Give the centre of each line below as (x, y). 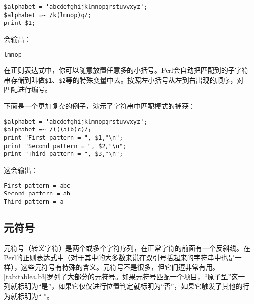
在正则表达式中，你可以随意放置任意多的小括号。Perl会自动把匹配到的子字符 (126, 70)
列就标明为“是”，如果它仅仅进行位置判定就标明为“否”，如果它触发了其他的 (123, 286)
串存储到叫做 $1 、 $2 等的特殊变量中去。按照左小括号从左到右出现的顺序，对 (124, 79)
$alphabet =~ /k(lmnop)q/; (48, 15)
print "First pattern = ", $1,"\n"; (63, 138)
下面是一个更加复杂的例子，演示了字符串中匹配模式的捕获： (100, 106)
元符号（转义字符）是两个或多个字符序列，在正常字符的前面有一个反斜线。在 (127, 248)
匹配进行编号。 (28, 89)
